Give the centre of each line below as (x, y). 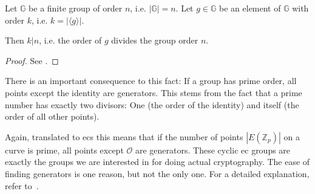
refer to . (22, 185)
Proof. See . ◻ (32, 60)
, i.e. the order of (70, 40)
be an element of (250, 8)
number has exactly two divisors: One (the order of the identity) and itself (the (152, 104)
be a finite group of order (76, 8)
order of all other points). (52, 116)
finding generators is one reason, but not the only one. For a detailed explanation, (157, 173)
